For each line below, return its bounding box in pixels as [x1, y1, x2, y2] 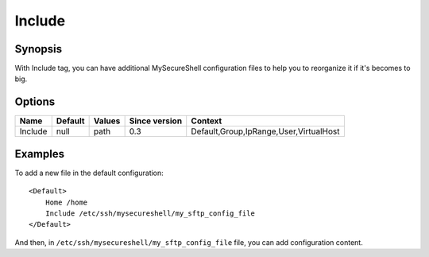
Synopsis [14, 42, 63, 56]
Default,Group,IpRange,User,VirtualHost [191, 126, 340, 137]
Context [191, 115, 222, 127]
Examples [14, 147, 65, 161]
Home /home [44, 197, 88, 207]
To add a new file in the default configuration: [14, 168, 164, 177]
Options [14, 95, 56, 109]
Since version [129, 115, 183, 127]
